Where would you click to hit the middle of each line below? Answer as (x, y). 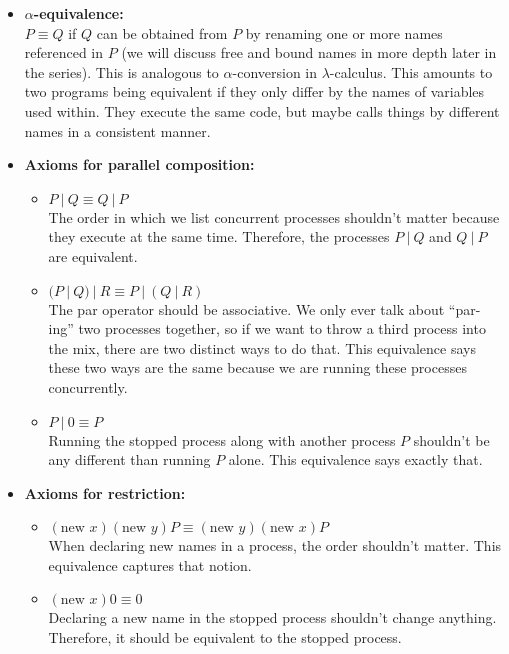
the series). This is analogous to (121, 71)
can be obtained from (162, 32)
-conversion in (275, 71)
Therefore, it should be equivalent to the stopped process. (225, 637)
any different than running (129, 459)
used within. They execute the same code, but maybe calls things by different (262, 110)
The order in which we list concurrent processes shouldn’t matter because (274, 216)
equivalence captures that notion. (150, 564)
